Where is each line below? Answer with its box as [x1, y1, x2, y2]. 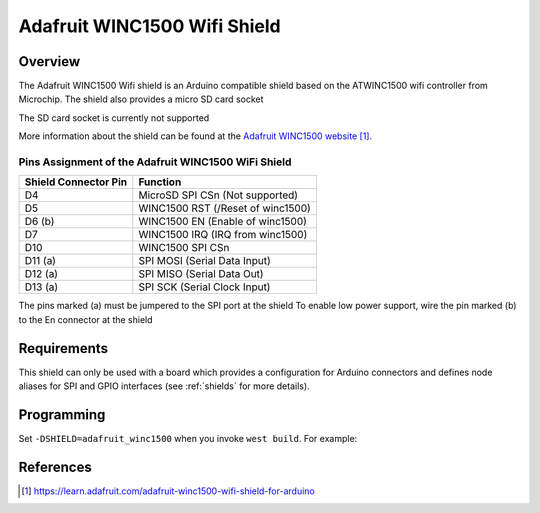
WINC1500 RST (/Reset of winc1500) [138, 201, 312, 215]
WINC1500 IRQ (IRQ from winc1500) [138, 228, 308, 242]
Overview [18, 53, 81, 70]
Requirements [18, 340, 109, 357]
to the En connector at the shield [18, 313, 154, 325]
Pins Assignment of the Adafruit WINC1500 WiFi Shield [18, 155, 292, 169]
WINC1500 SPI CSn [138, 241, 230, 255]
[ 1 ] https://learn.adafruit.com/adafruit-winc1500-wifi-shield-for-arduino [21, 485, 315, 497]
